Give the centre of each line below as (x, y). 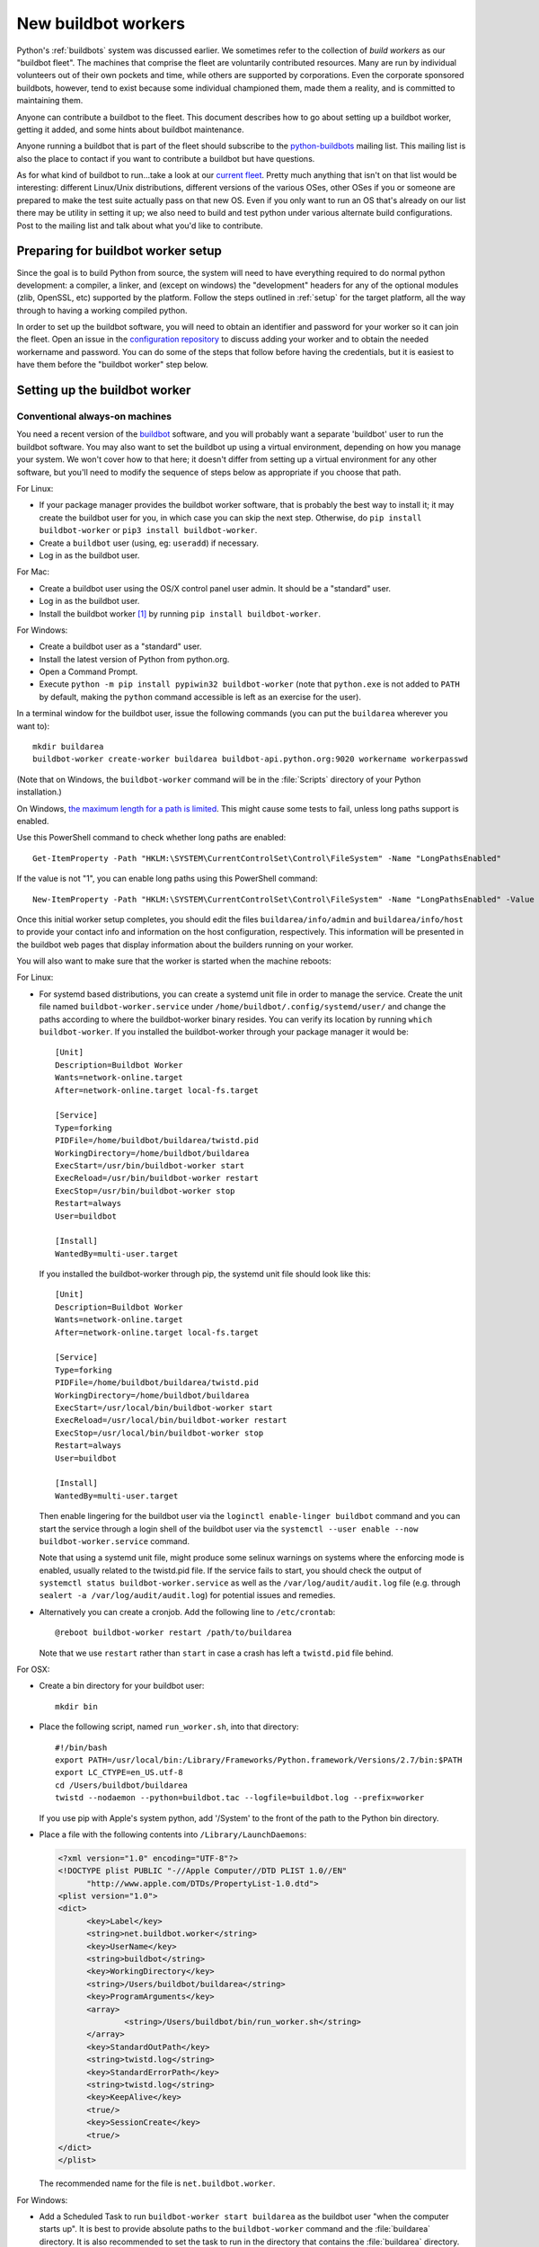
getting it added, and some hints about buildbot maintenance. (130, 129)
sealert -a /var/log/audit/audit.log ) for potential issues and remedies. (187, 1595)
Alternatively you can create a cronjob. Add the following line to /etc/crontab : (187, 1612)
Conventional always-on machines (94, 416)
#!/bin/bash (81, 1747)
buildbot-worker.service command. (115, 1541)
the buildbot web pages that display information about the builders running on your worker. (185, 945)
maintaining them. (50, 101)
